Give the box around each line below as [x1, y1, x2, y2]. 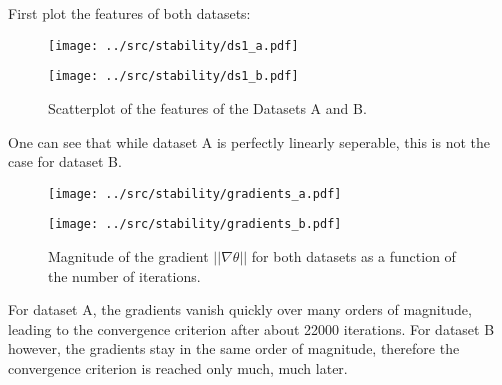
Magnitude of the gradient [48, 246, 209, 266]
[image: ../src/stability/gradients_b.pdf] [48, 217, 342, 232]
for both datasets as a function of [251, 246, 456, 266]
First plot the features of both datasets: [8, 3, 251, 23]
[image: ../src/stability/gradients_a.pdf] [48, 186, 342, 201]
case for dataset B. [8, 151, 122, 172]
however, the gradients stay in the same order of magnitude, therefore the [8, 338, 460, 359]
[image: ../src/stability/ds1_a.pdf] [48, 38, 299, 53]
